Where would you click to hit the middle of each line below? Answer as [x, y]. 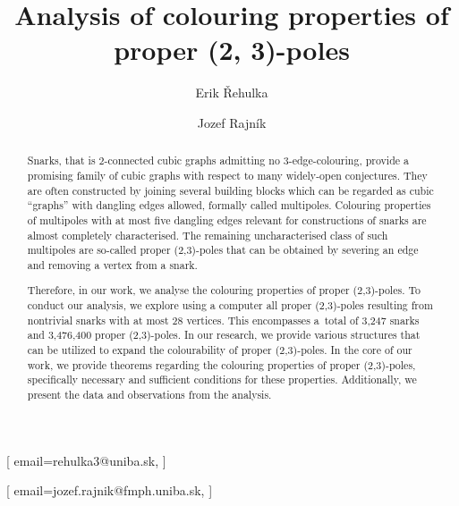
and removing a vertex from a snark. [112, 264]
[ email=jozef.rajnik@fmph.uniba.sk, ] [110, 490]
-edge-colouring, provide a [348, 160]
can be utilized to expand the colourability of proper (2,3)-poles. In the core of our [220, 350]
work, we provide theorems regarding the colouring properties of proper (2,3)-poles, [221, 364]
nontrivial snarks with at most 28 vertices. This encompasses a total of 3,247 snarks [223, 320]
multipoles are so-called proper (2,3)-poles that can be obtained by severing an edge [223, 250]
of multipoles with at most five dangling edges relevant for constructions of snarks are [227, 219]
